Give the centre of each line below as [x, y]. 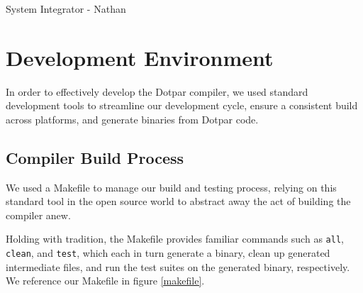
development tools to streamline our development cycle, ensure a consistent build [182, 105]
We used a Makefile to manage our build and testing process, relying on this [171, 187]
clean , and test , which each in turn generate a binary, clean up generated [168, 253]
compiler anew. [38, 215]
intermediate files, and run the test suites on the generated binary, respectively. [178, 266]
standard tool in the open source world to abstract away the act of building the [178, 201]
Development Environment [140, 57]
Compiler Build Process [95, 157]
